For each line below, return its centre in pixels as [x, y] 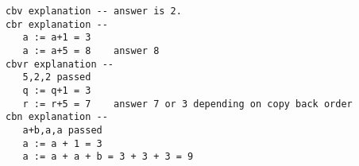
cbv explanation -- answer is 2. [94, 11]
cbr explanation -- [57, 24]
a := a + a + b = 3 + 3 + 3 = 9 [108, 157]
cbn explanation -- [57, 117]
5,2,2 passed [57, 77]
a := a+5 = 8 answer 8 [91, 50]
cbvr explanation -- [60, 64]
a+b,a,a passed [62, 130]
